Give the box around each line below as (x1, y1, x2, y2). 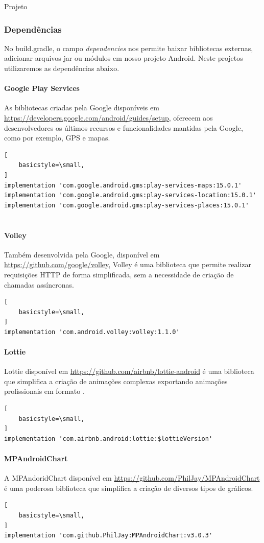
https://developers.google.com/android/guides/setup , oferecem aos (4, 112, 213, 123)
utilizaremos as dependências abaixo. (4, 63, 119, 73)
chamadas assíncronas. (4, 279, 74, 290)
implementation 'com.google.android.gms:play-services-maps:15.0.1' (4, 181, 242, 189)
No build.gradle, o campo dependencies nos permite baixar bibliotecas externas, (4, 42, 253, 53)
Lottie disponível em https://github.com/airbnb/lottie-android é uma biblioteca (4, 366, 254, 376)
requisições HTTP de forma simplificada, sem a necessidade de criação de (4, 269, 234, 279)
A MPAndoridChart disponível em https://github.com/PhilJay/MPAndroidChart (4, 473, 260, 483)
